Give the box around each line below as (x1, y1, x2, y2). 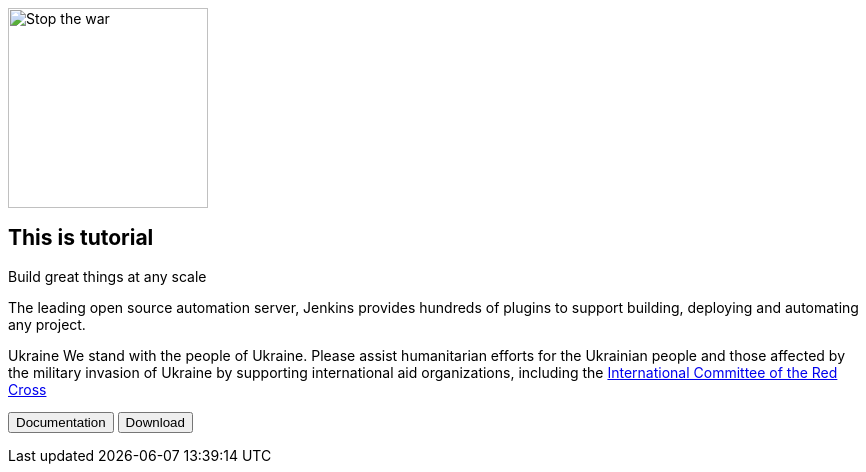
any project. (8, 315, 86, 333)
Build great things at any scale (8, 267, 207, 285)
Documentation (16, 414, 106, 430)
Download (125, 414, 185, 430)
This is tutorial (8, 225, 154, 251)
